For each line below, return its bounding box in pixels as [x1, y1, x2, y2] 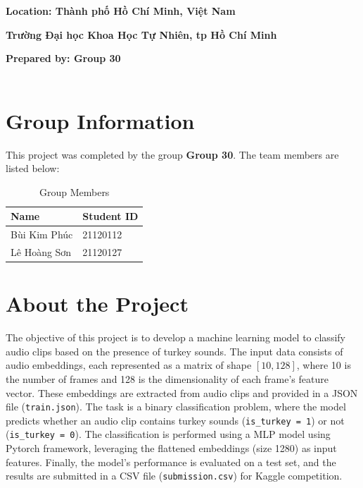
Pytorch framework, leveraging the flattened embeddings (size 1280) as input [6, 441, 337, 456]
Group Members [39, 184, 110, 199]
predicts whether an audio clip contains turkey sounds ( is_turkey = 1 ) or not [6, 413, 345, 427]
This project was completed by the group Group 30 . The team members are [6, 147, 339, 161]
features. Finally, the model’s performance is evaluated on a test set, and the [6, 454, 336, 469]
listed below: [6, 161, 60, 176]
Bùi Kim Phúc [11, 227, 73, 242]
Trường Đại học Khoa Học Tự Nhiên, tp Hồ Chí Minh [6, 27, 277, 42]
